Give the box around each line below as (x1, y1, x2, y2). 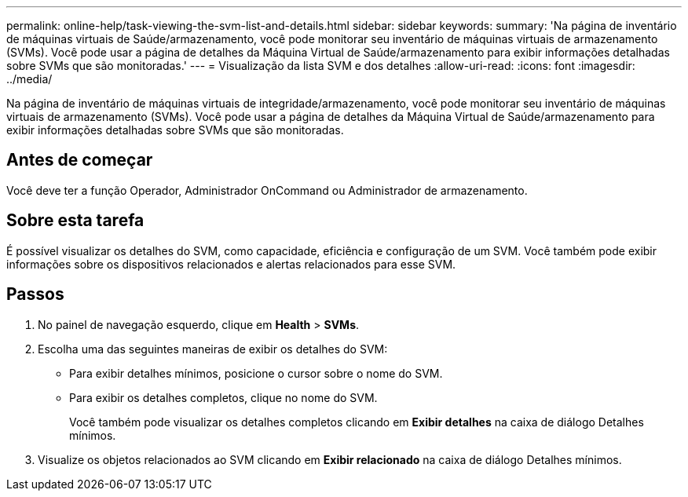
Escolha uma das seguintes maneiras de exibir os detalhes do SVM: (38, 342, 388, 356)
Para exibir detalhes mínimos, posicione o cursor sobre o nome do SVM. (69, 366, 443, 380)
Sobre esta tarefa (6, 210, 145, 231)
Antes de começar (6, 150, 153, 170)
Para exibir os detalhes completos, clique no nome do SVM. (69, 390, 378, 404)
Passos (6, 284, 64, 305)
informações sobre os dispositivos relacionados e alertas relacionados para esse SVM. (6, 257, 456, 271)
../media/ (6, 72, 53, 86)
